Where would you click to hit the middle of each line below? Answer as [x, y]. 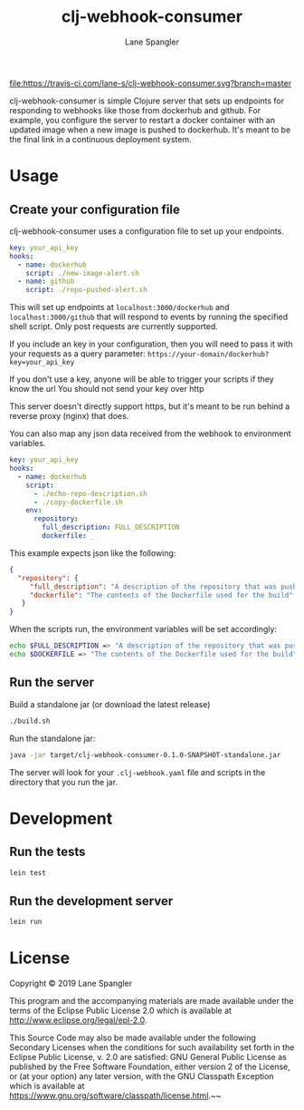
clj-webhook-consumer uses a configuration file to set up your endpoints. [147, 231]
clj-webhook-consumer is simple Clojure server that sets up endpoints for [147, 101]
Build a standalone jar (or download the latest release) [110, 704]
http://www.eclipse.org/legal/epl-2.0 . [78, 1020]
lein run [26, 922]
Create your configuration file [95, 209]
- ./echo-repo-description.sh [90, 493]
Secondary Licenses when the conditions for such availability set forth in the [152, 1047]
